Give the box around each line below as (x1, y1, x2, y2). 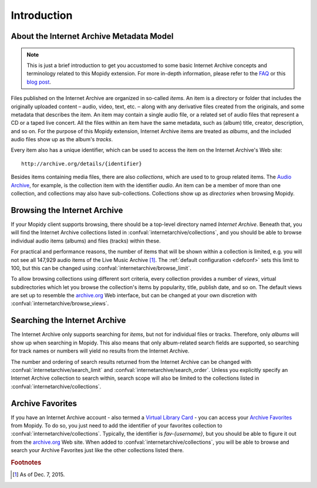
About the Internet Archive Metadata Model (11, 31, 174, 41)
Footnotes (11, 458, 42, 466)
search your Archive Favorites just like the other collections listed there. (11, 447, 184, 454)
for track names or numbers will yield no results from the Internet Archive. (11, 347, 190, 354)
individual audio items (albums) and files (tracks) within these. (11, 237, 161, 244)
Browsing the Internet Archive (11, 205, 123, 215)
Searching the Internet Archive (11, 316, 126, 326)
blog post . (26, 78, 51, 85)
